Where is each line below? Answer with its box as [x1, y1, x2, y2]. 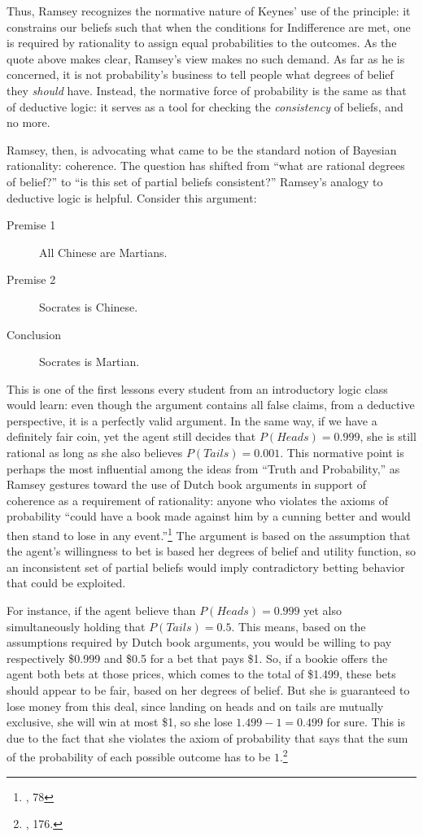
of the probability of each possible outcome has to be [7, 748, 271, 765]
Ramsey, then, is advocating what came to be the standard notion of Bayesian [7, 141, 397, 158]
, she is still [360, 428, 416, 445]
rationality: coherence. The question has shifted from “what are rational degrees [7, 157, 405, 174]
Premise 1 [7, 216, 56, 233]
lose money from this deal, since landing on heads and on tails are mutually [7, 697, 384, 714]
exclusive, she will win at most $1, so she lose [7, 713, 233, 730]
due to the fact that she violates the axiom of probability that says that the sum [7, 729, 408, 746]
